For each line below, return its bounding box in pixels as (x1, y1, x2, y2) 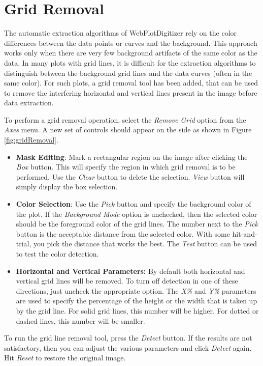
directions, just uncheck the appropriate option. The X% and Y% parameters (16, 285, 256, 296)
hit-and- (232, 228, 257, 239)
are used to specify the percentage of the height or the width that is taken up (16, 295, 257, 306)
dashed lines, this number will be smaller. (16, 315, 145, 326)
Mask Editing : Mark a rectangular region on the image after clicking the (16, 151, 248, 162)
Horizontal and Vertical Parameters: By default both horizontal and (16, 265, 245, 276)
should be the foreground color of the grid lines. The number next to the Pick (16, 218, 258, 229)
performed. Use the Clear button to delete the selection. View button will (16, 171, 245, 182)
